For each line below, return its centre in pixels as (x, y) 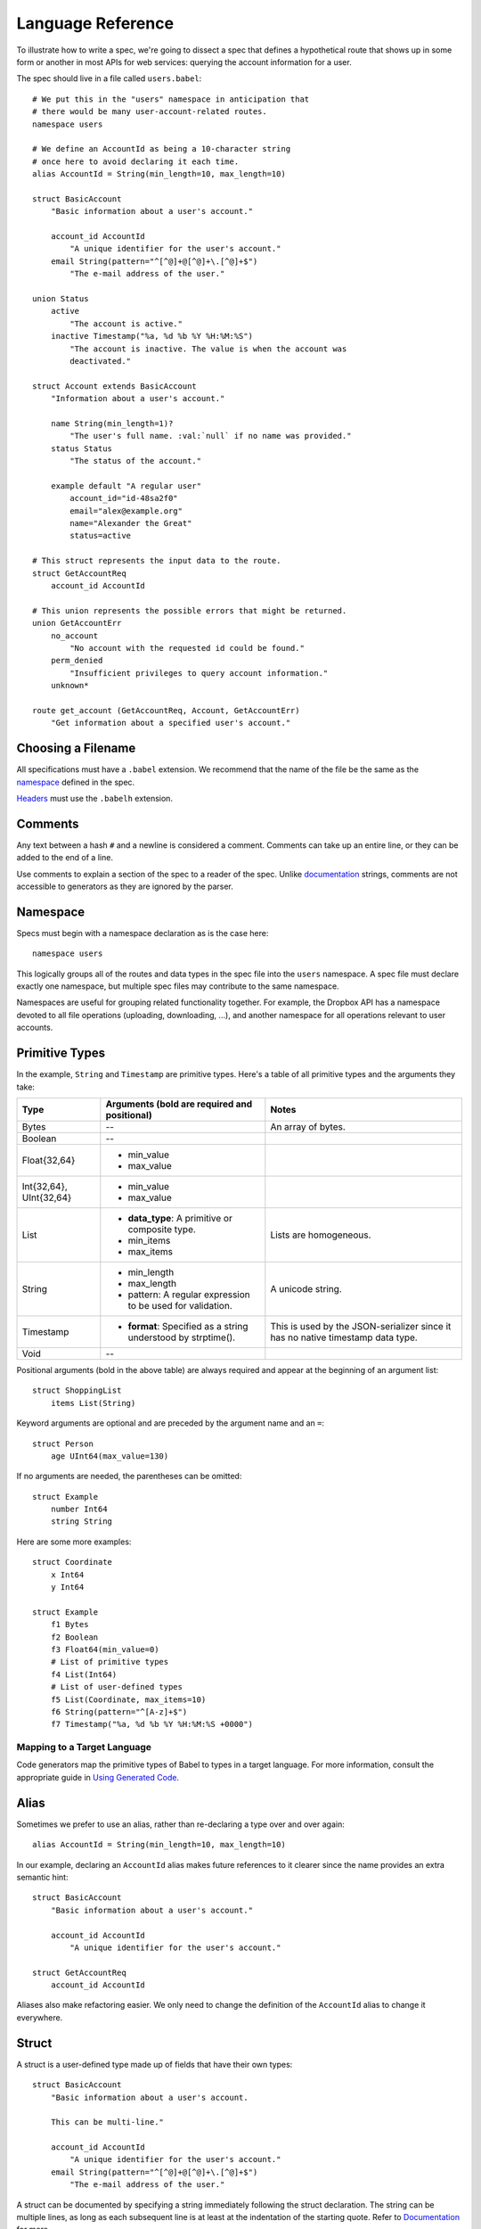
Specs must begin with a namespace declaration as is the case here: (143, 933)
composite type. (162, 1229)
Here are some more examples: (74, 1542)
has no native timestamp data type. (344, 1337)
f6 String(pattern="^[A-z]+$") (119, 1711)
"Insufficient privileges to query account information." (199, 673)
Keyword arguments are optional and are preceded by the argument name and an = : (171, 1423)
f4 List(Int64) (84, 1674)
